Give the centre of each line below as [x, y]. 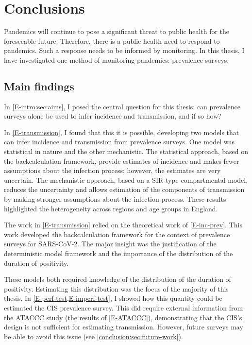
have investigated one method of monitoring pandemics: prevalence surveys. [117, 60]
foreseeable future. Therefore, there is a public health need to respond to [112, 41]
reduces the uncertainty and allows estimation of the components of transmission [124, 189]
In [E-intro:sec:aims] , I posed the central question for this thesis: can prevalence [122, 106]
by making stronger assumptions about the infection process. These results [115, 199]
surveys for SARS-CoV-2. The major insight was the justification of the [110, 244]
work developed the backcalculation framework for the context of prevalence [117, 234]
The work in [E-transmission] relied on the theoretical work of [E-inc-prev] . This [123, 225]
